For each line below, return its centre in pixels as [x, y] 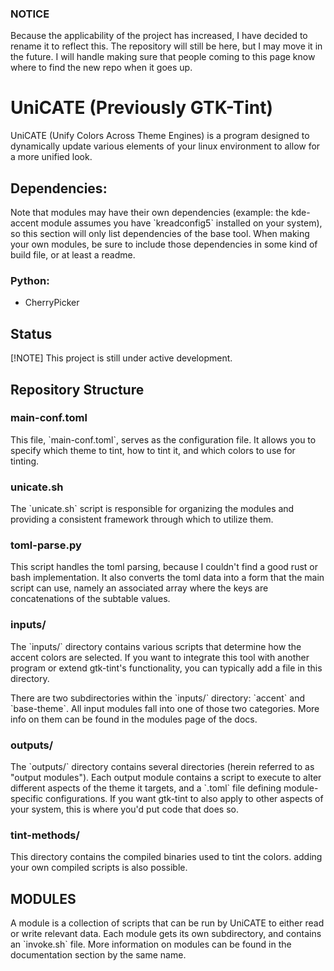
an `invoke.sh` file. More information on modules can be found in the [151, 944]
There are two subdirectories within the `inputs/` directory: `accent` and [157, 698]
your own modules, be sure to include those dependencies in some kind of [164, 244]
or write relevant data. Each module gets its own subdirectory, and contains [166, 934]
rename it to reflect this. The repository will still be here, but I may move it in [166, 46]
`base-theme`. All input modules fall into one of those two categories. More [165, 708]
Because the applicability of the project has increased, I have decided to [159, 36]
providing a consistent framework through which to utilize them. [142, 519]
